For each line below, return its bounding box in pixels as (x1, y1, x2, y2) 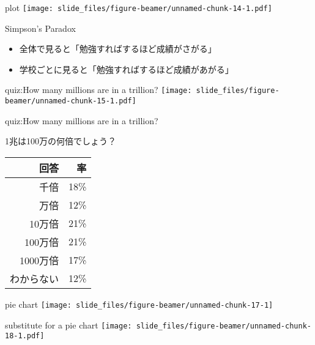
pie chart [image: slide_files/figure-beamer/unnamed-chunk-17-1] (5, 297, 273, 310)
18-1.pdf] (5, 332, 45, 341)
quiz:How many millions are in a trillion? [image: (5, 83, 192, 96)
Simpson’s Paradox (5, 21, 76, 34)
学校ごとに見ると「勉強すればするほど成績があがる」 (19, 62, 234, 75)
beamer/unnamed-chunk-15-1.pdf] (5, 97, 136, 106)
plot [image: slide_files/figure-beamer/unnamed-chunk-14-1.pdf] (5, 1, 272, 13)
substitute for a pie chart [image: (5, 318, 132, 331)
